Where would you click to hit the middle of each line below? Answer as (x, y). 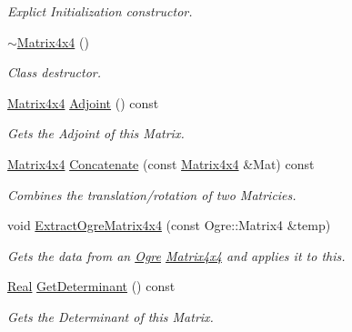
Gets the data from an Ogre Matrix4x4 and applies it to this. (176, 255)
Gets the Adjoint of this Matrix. (96, 133)
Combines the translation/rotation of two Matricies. (152, 194)
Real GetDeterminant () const (91, 286)
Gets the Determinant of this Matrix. (111, 316)
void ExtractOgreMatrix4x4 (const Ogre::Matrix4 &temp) (169, 225)
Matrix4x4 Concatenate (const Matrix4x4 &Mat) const (161, 163)
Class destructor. (55, 72)
